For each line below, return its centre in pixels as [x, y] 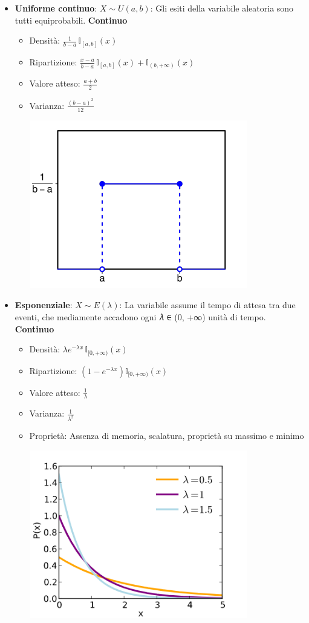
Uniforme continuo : [56, 8]
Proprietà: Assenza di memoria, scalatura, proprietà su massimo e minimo [167, 436]
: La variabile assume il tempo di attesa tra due [207, 305]
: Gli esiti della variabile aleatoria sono [222, 8]
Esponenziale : [44, 305]
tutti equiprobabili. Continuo [71, 20]
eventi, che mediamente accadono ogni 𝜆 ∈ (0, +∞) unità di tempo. [140, 316]
